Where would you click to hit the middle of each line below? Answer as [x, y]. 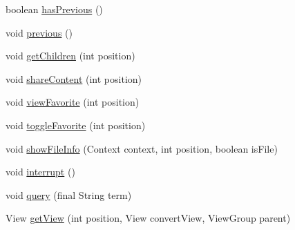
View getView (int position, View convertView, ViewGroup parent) [148, 218]
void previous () [39, 32]
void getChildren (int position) [70, 56]
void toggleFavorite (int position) [76, 125]
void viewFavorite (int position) [73, 102]
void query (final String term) [69, 194]
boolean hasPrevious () [54, 9]
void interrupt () [40, 172]
